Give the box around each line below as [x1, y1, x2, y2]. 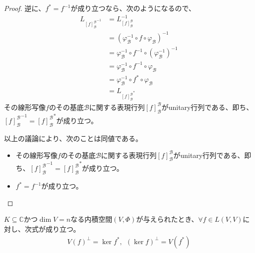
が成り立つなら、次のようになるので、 [70, 3, 195, 13]
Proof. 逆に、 [4, 3, 46, 13]
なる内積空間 [70, 214, 113, 224]
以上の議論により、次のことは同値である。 [4, 133, 143, 143]
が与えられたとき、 [136, 214, 198, 224]
